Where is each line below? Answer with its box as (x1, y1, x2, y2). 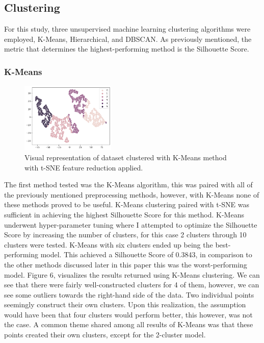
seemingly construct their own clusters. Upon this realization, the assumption (4, 299, 246, 310)
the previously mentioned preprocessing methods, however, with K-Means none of (4, 189, 259, 200)
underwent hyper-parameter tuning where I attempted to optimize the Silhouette (4, 219, 257, 230)
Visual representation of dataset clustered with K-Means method (24, 152, 227, 162)
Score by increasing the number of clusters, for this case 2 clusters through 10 (4, 229, 247, 240)
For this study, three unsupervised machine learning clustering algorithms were (4, 23, 251, 34)
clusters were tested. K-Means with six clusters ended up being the (4, 239, 213, 250)
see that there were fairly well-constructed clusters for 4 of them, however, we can (4, 279, 259, 290)
